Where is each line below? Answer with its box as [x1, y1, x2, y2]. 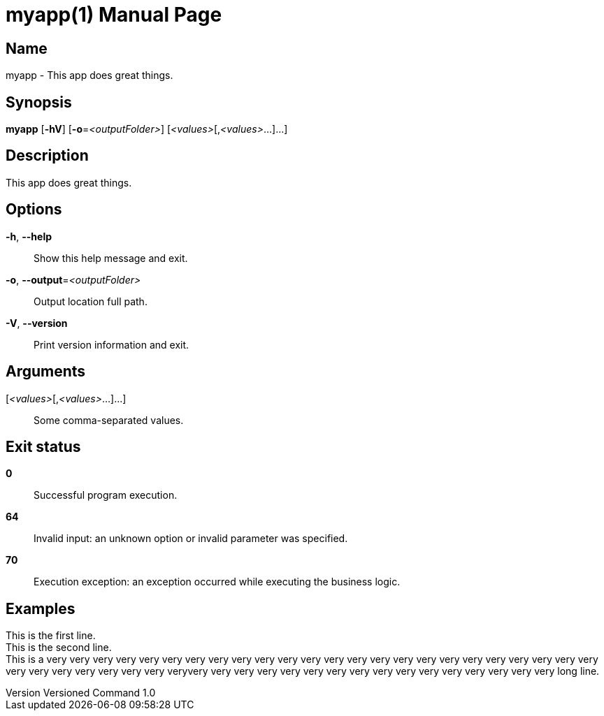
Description [6, 147, 89, 165]
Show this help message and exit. [34, 251, 188, 264]
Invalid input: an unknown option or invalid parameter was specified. [34, 532, 348, 545]
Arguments [6, 363, 86, 381]
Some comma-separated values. [34, 414, 184, 426]
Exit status [6, 437, 81, 455]
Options [6, 200, 62, 219]
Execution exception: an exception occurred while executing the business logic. [34, 576, 401, 588]
